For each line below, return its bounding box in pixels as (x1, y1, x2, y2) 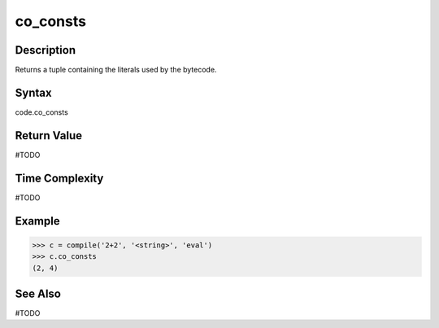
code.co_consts (15, 107, 68, 117)
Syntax (15, 85, 52, 99)
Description (15, 43, 76, 57)
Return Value (15, 129, 83, 142)
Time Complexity (15, 171, 104, 185)
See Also (15, 286, 61, 300)
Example (15, 214, 60, 228)
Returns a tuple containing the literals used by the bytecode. (15, 65, 217, 75)
